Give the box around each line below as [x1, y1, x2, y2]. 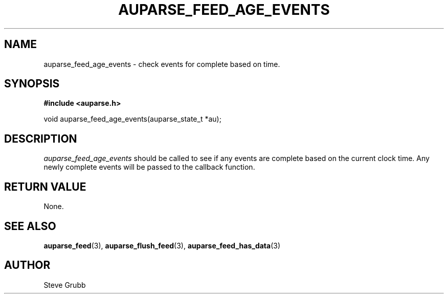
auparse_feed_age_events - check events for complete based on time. [43, 59, 280, 68]
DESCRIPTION [4, 132, 77, 145]
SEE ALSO [4, 219, 56, 233]
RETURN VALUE [4, 180, 86, 193]
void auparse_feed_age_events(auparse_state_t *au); [43, 114, 221, 124]
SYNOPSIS [4, 77, 60, 90]
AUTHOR [4, 259, 51, 272]
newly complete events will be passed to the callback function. [43, 163, 255, 172]
